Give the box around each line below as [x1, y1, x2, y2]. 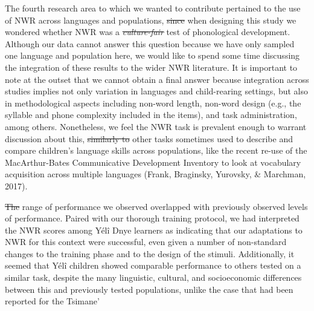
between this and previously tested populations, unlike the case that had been [5, 283, 293, 295]
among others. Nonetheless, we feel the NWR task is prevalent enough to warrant [5, 120, 307, 133]
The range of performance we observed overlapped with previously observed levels [5, 200, 308, 212]
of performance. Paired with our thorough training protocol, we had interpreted [5, 212, 300, 224]
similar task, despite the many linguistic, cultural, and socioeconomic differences [5, 271, 302, 284]
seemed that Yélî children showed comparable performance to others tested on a [5, 259, 301, 272]
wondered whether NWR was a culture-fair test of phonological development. [5, 25, 290, 38]
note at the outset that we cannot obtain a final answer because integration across [5, 73, 309, 85]
